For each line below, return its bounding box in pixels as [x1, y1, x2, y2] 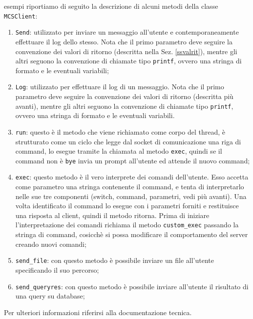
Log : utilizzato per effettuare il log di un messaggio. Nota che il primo [15, 81, 224, 92]
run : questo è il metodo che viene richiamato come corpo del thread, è [15, 126, 225, 137]
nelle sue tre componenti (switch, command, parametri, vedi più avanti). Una [15, 191, 247, 201]
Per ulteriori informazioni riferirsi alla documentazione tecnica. [4, 307, 192, 317]
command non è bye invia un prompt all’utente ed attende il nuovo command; [15, 155, 250, 165]
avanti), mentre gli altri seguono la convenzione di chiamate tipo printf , [15, 100, 233, 111]
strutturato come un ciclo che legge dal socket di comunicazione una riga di [15, 136, 241, 146]
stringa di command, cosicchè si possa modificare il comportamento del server [15, 229, 248, 239]
